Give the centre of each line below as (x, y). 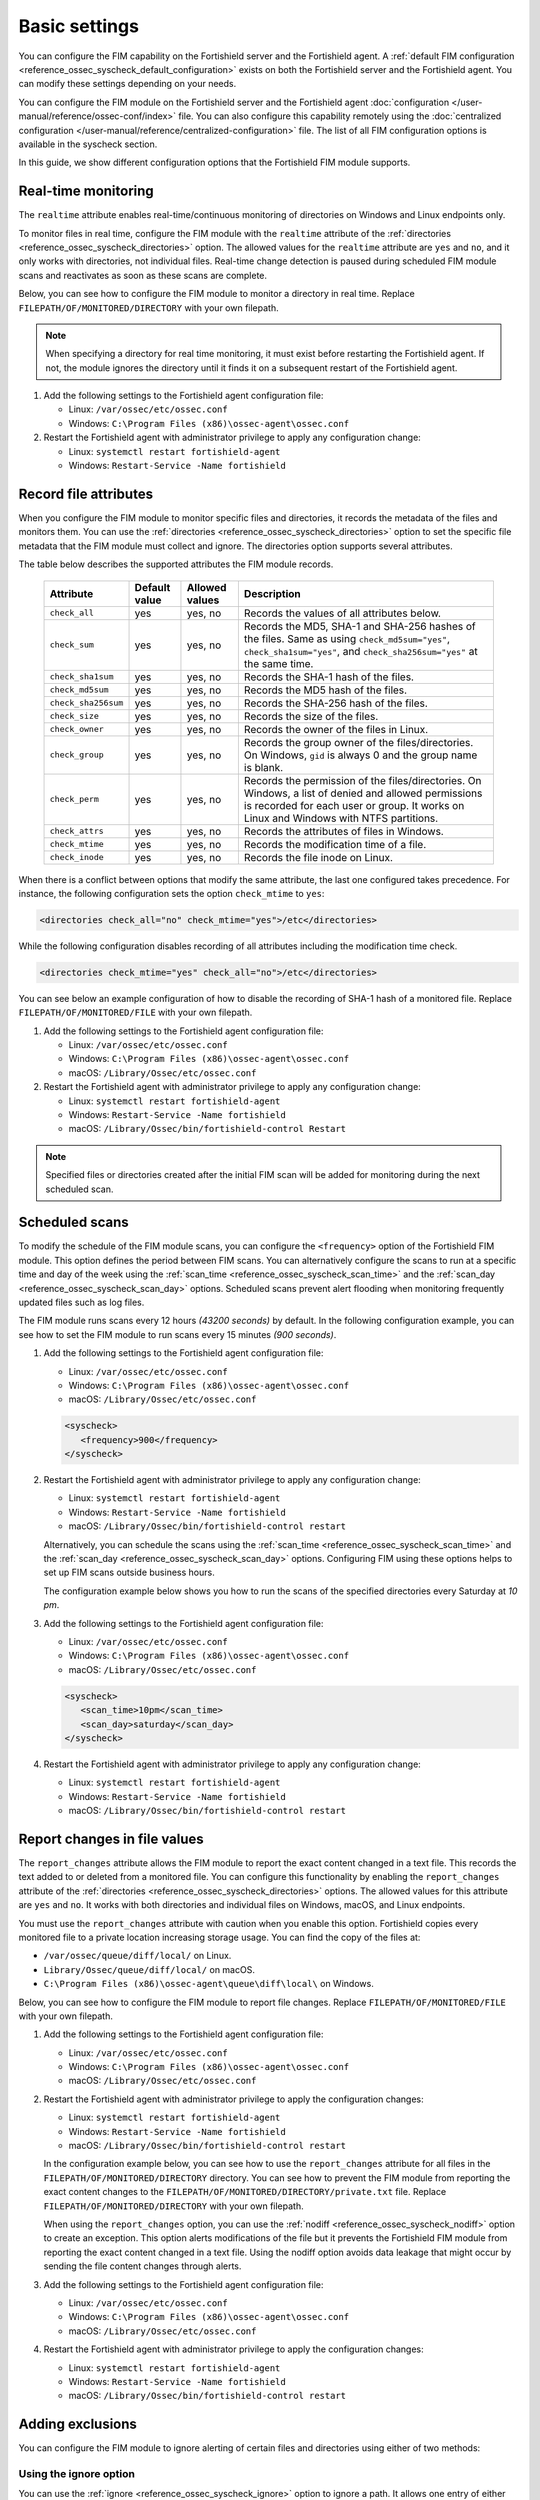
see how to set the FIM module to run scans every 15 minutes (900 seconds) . (177, 1334)
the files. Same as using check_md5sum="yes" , (346, 638)
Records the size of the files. (311, 716)
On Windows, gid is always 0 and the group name (360, 755)
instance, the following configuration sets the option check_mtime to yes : (171, 893)
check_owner (76, 729)
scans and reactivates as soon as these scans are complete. (143, 275)
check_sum (72, 645)
